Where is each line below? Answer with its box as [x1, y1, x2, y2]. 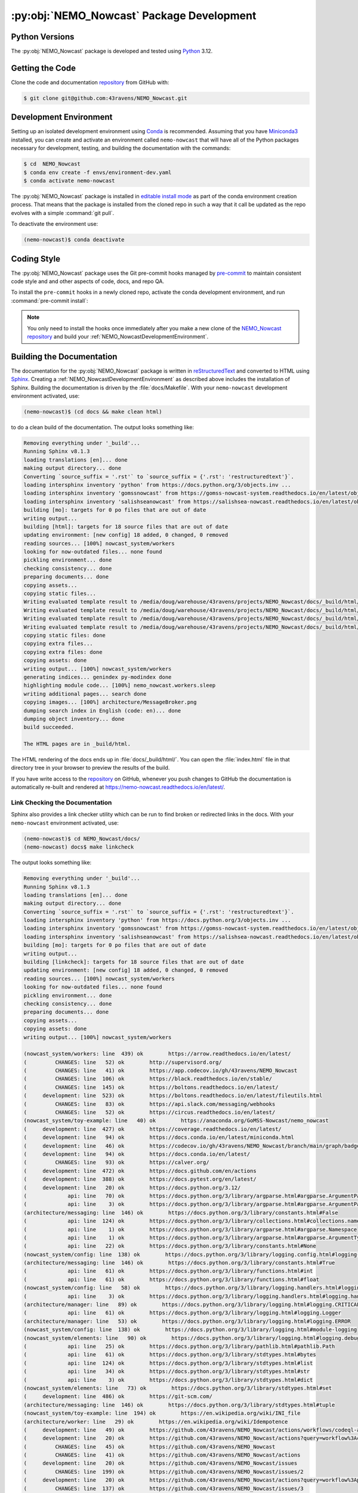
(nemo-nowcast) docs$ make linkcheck [23, 844, 134, 850]
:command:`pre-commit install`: [11, 297, 89, 304]
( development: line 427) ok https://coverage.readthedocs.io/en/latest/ [23, 1126, 282, 1132]
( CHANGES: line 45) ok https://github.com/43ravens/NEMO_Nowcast [23, 1443, 276, 1450]
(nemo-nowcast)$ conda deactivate [23, 236, 125, 243]
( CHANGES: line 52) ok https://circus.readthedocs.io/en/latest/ [23, 1109, 276, 1116]
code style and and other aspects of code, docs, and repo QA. [11, 278, 164, 285]
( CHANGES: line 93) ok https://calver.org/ [23, 1159, 209, 1166]
